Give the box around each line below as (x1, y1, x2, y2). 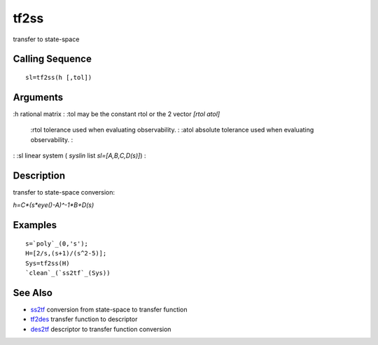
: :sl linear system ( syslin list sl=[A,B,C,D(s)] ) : (13, 151, 146, 160)
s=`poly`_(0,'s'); (25, 239, 89, 248)
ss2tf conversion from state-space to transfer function (30, 305, 188, 314)
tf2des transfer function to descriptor (30, 315, 138, 323)
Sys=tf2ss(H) (25, 259, 70, 267)
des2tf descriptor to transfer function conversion (30, 325, 171, 333)
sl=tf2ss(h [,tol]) (25, 73, 92, 81)
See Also (13, 287, 52, 299)
